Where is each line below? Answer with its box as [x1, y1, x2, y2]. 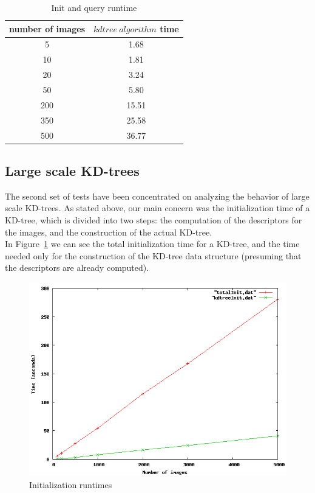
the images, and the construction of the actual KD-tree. [5, 225, 212, 238]
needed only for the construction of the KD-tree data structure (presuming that [5, 249, 302, 262]
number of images [9, 22, 85, 35]
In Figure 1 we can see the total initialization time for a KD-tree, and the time [5, 237, 300, 250]
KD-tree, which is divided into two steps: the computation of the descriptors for [5, 213, 302, 226]
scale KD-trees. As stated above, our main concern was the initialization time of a [5, 201, 310, 214]
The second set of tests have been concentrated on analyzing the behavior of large [5, 189, 310, 202]
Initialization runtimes [29, 478, 112, 491]
